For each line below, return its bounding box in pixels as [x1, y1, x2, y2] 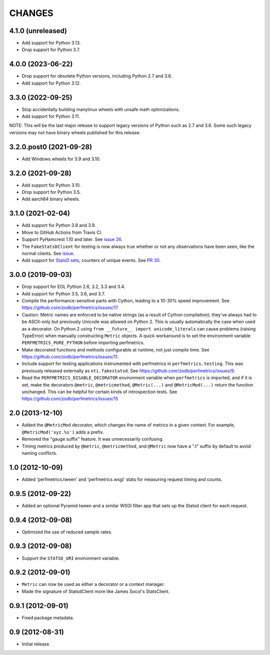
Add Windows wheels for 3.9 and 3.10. [21, 156, 101, 162]
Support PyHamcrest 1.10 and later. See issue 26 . [21, 236, 122, 242]
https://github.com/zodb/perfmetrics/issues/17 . [21, 304, 119, 310]
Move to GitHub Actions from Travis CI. [21, 229, 102, 235]
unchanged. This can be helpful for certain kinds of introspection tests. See [21, 389, 177, 395]
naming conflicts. [21, 450, 57, 456]
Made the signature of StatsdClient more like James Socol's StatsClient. [21, 588, 170, 594]
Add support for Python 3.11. [21, 113, 80, 120]
